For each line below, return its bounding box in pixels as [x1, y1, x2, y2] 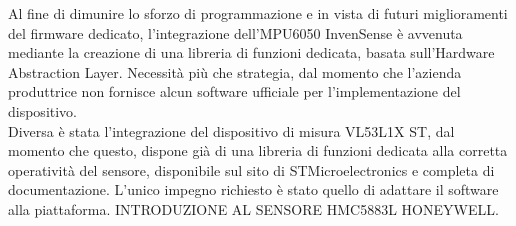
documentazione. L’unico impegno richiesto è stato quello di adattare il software [8, 179, 499, 200]
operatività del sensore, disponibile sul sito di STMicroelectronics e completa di [8, 159, 495, 180]
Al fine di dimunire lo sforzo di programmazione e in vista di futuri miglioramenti [8, 3, 508, 23]
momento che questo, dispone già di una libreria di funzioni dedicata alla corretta [8, 140, 508, 161]
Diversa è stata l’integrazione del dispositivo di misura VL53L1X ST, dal [8, 120, 455, 141]
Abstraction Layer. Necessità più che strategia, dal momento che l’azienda [8, 61, 462, 82]
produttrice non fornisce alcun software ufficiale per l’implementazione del [8, 81, 461, 102]
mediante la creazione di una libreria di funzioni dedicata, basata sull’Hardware [8, 42, 495, 63]
